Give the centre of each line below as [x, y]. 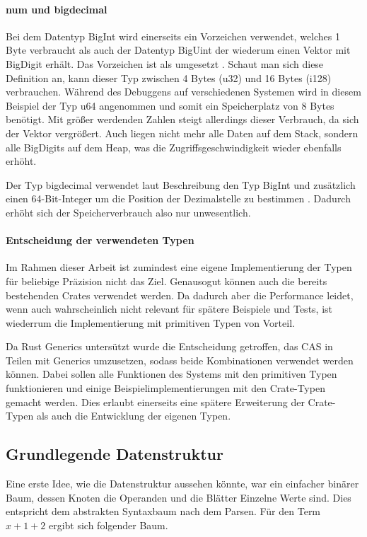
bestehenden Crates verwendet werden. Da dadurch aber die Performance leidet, [180, 295]
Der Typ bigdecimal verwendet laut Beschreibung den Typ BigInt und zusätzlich [181, 184]
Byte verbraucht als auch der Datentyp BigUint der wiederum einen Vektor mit [178, 50]
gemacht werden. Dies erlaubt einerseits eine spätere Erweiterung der [155, 402]
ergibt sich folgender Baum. [108, 525]
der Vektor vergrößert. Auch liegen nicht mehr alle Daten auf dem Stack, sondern [182, 133]
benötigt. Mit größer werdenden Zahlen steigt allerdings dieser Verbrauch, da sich [182, 119]
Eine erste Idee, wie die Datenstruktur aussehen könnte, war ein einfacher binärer [182, 484]
